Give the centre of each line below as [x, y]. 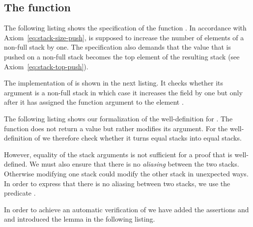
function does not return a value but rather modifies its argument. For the [116, 128]
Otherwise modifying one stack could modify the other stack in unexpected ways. [126, 173]
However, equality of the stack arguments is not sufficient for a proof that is [118, 154]
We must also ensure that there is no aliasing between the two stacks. [134, 164]
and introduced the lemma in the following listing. [80, 219]
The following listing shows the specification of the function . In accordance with [125, 28]
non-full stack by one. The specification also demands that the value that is [117, 47]
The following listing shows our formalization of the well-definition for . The [118, 118]
